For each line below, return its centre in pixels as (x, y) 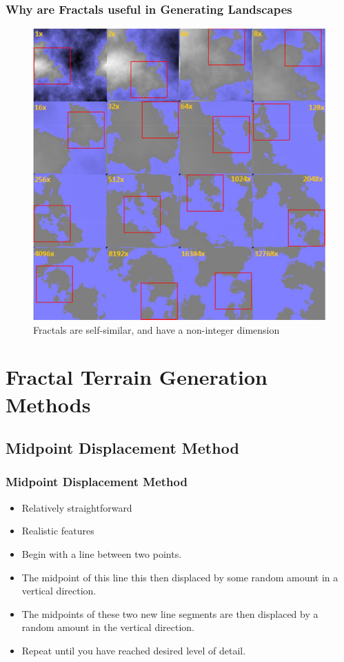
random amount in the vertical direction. (108, 627)
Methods (48, 404)
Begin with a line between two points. (102, 553)
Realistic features (58, 531)
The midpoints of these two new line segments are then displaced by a (170, 613)
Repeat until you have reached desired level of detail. (134, 650)
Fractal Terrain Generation (136, 377)
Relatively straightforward (77, 507)
